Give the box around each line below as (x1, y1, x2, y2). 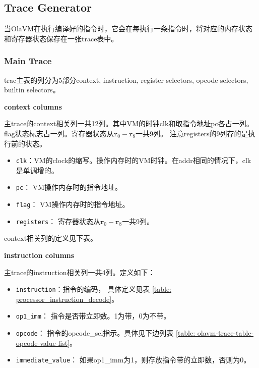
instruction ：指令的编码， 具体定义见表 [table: (16, 284, 171, 294)
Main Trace (4, 55, 52, 67)
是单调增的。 (16, 165, 58, 175)
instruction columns (4, 249, 75, 260)
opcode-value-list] (16, 337, 70, 348)
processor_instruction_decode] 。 (16, 293, 119, 304)
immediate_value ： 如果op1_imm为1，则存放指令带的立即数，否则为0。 (16, 354, 251, 365)
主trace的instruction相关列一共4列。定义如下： (4, 267, 155, 277)
